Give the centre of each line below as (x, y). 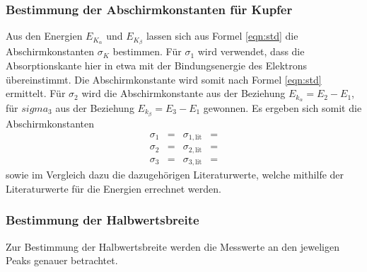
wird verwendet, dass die (251, 51)
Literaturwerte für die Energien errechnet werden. (113, 188)
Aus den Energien (44, 36)
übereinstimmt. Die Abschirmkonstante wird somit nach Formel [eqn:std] (164, 79)
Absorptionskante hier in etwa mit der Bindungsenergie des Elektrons (157, 65)
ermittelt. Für (36, 93)
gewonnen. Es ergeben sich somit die (282, 107)
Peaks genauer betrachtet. (62, 260)
